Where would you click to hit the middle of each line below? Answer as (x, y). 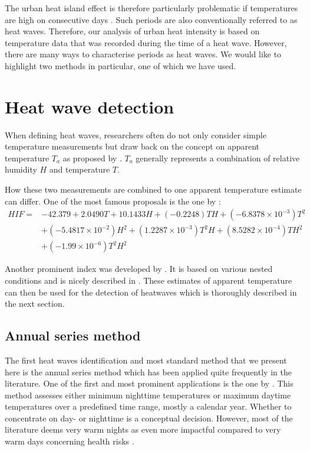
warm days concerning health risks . (70, 441)
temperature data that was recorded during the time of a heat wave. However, (146, 42)
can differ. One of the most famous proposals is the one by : (113, 201)
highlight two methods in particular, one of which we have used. (121, 65)
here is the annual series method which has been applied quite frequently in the (148, 371)
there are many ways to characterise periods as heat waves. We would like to (143, 54)
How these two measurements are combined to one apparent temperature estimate (153, 189)
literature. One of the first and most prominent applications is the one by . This (149, 383)
